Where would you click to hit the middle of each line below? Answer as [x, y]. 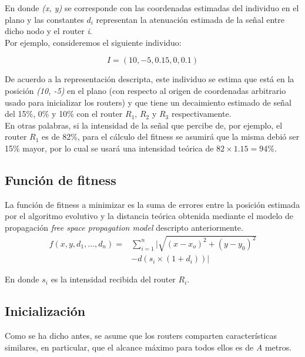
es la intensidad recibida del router [113, 279]
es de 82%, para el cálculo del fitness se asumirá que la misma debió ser [171, 137]
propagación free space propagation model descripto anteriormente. [124, 227]
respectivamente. [201, 114]
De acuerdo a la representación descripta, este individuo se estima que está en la [150, 79]
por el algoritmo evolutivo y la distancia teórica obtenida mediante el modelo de [149, 216]
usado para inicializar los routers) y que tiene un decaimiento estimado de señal [148, 102]
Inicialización [45, 311]
